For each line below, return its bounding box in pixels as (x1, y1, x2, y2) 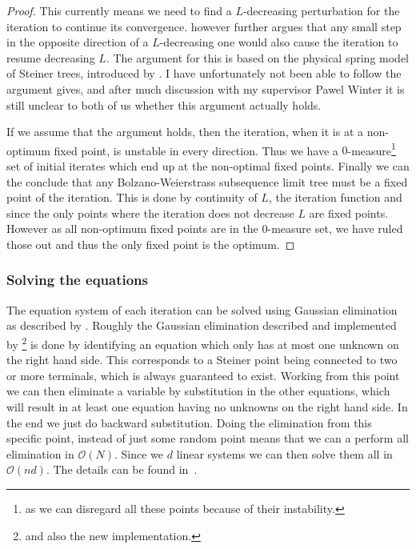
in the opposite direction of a (6, 34, 149, 50)
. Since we (114, 445, 164, 462)
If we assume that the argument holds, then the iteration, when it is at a (6, 123, 364, 140)
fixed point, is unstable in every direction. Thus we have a (54, 142, 338, 158)
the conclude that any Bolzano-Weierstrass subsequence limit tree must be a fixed (6, 173, 408, 190)
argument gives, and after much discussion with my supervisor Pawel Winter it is (6, 80, 405, 97)
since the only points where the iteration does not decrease (6, 204, 294, 221)
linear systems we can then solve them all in (176, 445, 393, 462)
